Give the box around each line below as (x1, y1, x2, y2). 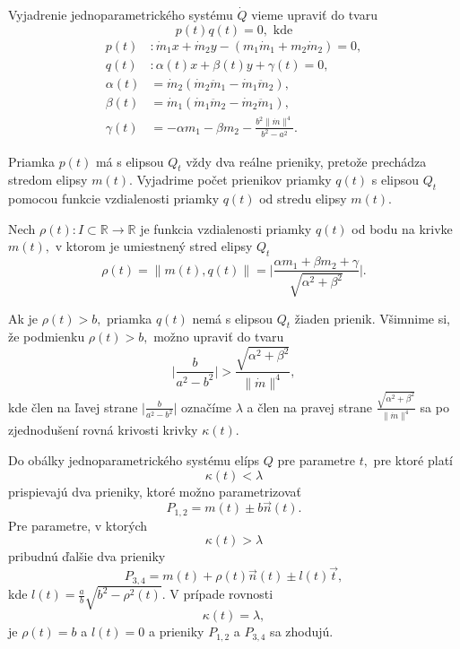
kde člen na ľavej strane (8, 397, 138, 416)
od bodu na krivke (352, 219, 453, 238)
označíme (181, 397, 232, 416)
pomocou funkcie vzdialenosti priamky (8, 189, 220, 208)
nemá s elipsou (192, 308, 273, 327)
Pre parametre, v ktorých (8, 515, 148, 534)
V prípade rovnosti (169, 584, 273, 603)
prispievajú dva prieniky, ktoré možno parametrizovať (8, 481, 301, 500)
